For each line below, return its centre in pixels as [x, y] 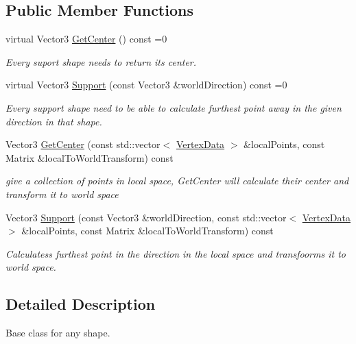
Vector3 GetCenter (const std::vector [83, 144]
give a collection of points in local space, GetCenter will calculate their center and [177, 181]
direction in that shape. [54, 121]
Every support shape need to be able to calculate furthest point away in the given [174, 107]
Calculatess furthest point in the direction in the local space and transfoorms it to [176, 253]
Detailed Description [81, 304]
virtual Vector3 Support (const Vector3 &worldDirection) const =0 [146, 85]
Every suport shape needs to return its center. [101, 61]
